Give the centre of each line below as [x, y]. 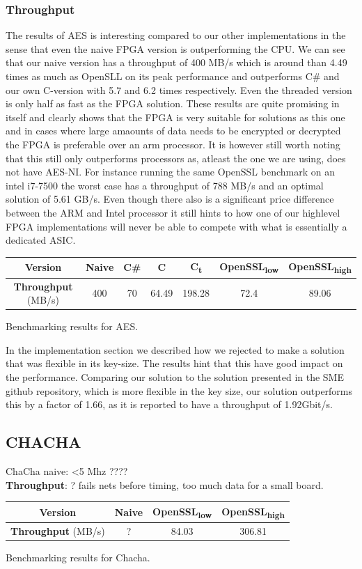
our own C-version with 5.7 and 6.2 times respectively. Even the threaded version [179, 89]
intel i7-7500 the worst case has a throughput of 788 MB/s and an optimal [165, 185]
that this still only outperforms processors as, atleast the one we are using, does [176, 158]
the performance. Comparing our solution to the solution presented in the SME [175, 377]
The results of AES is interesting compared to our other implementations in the [176, 35]
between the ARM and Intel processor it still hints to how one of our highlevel [173, 212]
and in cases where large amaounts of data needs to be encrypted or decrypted [173, 131]
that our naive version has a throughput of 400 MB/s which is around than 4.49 [176, 62]
